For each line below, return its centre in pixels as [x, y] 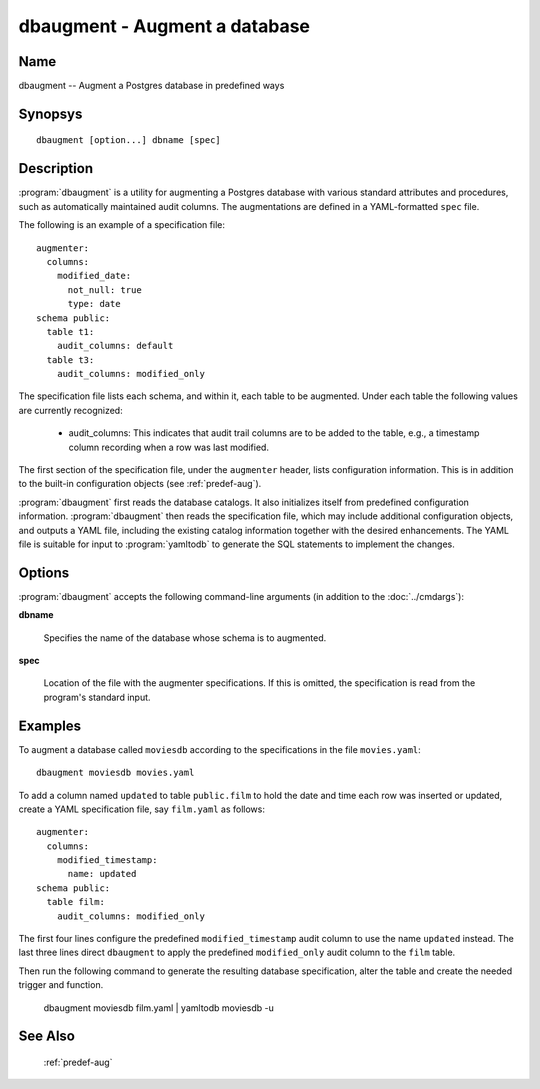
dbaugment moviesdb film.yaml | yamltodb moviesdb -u [159, 1007]
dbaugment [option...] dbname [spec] [129, 140]
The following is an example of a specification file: [121, 225]
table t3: [70, 359]
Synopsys [50, 113]
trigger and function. [61, 985]
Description [56, 168]
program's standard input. [97, 697]
